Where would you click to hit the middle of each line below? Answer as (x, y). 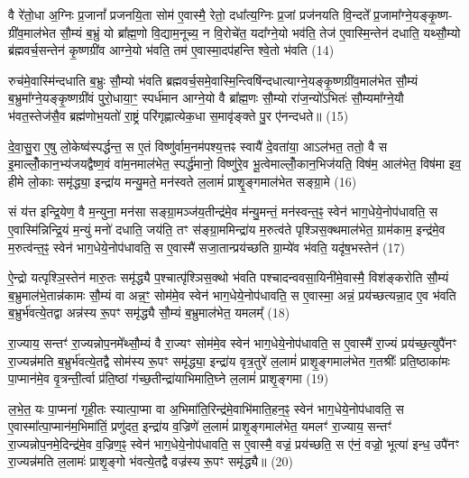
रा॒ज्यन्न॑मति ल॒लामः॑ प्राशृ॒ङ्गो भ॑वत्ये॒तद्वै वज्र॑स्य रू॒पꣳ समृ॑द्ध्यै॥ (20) (151, 461)
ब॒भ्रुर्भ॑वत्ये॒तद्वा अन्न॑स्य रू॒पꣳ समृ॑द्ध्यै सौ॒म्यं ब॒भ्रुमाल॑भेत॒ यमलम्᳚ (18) (149, 313)
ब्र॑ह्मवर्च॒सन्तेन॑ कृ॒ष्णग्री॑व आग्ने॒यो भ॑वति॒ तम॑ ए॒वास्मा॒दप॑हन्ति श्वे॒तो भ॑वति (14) (171, 50)
